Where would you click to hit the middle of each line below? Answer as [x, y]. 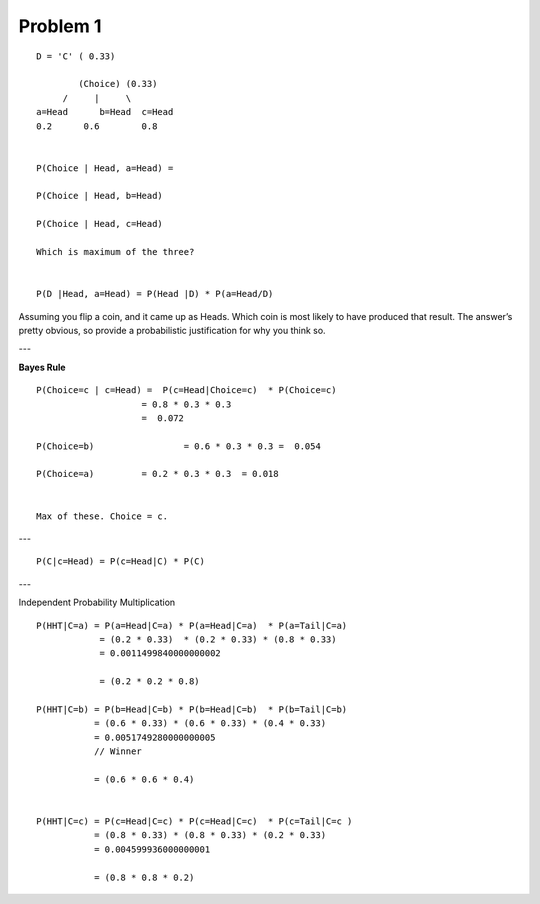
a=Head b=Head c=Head [105, 112]
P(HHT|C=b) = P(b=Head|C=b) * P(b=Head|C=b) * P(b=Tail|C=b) [192, 709]
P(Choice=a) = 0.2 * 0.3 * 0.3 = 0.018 [157, 474]
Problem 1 [60, 26]
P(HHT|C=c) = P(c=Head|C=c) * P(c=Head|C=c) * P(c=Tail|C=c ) [194, 821]
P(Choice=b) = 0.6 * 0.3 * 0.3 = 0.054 [179, 446]
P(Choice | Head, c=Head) [100, 224]
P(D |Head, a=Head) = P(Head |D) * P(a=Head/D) [155, 294]
